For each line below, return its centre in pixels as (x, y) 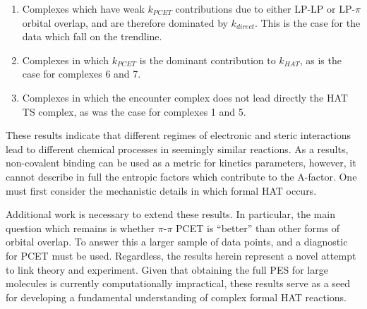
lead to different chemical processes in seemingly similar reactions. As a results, (177, 149)
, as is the (320, 60)
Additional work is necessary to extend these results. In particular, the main (170, 214)
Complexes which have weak (83, 8)
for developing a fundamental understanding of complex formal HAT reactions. (176, 297)
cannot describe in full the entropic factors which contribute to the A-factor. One (181, 176)
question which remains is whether (80, 228)
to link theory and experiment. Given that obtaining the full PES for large (167, 269)
